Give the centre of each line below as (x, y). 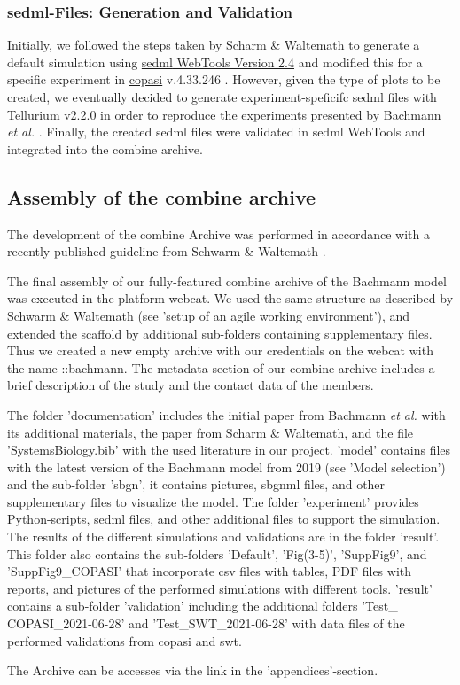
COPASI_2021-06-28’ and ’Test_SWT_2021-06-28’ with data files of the (206, 623)
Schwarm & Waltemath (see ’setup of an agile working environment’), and (209, 315)
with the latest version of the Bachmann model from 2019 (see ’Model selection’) (226, 467)
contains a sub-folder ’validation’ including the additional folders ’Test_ (203, 606)
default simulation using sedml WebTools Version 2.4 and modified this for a (215, 62)
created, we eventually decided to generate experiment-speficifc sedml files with (222, 97)
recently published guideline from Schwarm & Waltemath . (167, 251)
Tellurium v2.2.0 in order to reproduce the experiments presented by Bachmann (224, 114)
